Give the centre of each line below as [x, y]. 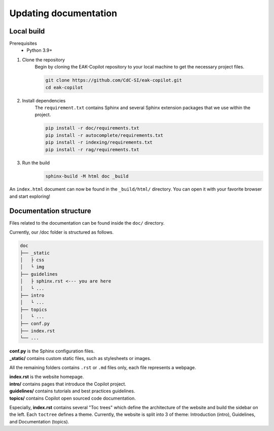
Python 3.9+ [40, 50]
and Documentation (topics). [39, 421]
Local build [27, 31]
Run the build [36, 163]
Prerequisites [23, 44]
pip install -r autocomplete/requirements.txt [104, 135]
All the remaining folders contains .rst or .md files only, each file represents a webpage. [103, 367]
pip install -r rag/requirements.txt [92, 149]
